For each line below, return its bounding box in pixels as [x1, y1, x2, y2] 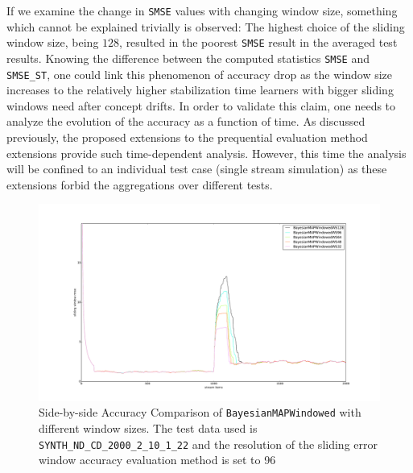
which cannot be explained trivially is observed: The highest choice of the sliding [6, 18, 405, 35]
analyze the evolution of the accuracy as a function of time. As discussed [6, 113, 366, 130]
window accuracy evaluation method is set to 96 [39, 451, 276, 468]
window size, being [6, 34, 99, 51]
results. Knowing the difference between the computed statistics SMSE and [6, 49, 370, 66]
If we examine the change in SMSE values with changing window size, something [6, 2, 398, 19]
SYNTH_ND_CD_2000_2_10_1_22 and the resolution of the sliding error [39, 435, 378, 452]
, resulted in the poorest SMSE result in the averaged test [119, 34, 398, 51]
